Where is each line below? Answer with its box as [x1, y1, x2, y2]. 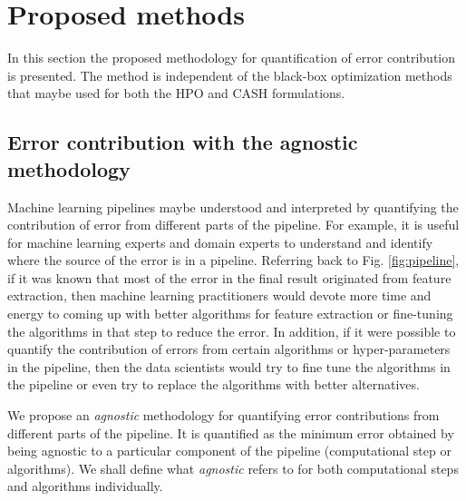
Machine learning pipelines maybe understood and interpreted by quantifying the [7, 197, 459, 216]
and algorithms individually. [7, 476, 163, 496]
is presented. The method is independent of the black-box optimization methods [7, 65, 452, 84]
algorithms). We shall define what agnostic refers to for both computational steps [7, 458, 459, 477]
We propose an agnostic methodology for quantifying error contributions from [7, 406, 440, 425]
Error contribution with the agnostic [7, 128, 358, 156]
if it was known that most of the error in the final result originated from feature [7, 268, 451, 287]
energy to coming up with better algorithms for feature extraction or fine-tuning [7, 304, 453, 323]
